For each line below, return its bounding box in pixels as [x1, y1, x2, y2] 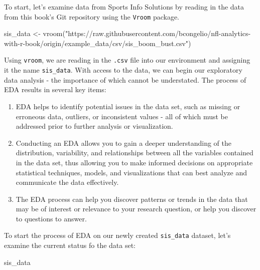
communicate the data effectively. [16, 177, 119, 187]
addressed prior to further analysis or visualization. [16, 121, 173, 131]
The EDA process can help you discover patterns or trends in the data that [16, 193, 248, 204]
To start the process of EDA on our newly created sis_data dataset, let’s [4, 230, 231, 240]
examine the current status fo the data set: [4, 240, 136, 250]
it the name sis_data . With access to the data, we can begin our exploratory [4, 65, 242, 75]
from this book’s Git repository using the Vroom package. [4, 11, 180, 22]
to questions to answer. [16, 213, 87, 223]
